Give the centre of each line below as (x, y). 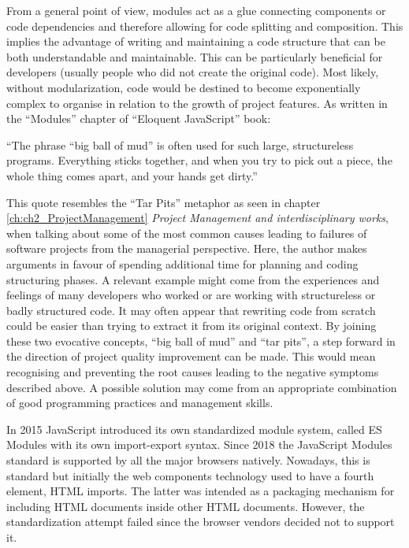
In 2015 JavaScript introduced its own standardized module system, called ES (194, 429)
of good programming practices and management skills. (140, 403)
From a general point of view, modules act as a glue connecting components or (196, 10)
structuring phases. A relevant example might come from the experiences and (193, 279)
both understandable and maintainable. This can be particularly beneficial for (195, 56)
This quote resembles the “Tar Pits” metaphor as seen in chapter (164, 202)
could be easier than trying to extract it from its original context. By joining (191, 326)
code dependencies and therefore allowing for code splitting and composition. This (205, 26)
